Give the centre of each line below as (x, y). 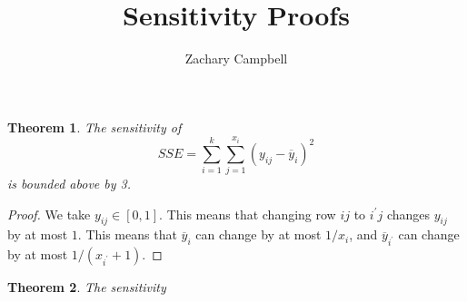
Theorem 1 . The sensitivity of (94, 127)
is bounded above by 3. (69, 184)
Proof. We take (49, 214)
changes (408, 214)
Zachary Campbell (236, 58)
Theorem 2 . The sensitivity (87, 287)
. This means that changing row (248, 214)
